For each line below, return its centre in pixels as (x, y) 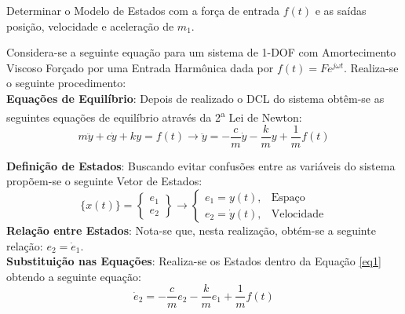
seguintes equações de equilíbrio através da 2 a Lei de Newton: (154, 115)
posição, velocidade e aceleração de (90, 26)
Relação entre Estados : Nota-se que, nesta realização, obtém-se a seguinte (191, 230)
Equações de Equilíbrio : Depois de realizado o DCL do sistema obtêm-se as (195, 98)
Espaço (288, 197)
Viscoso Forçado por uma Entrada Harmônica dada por (140, 67)
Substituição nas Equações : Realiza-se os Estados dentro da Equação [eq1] (194, 261)
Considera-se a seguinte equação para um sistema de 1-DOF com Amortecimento (201, 52)
